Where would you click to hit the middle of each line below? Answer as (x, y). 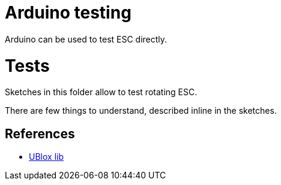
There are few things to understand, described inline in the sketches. (141, 111)
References (40, 134)
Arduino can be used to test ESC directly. (86, 39)
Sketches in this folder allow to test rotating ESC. (101, 92)
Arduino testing (68, 13)
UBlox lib (46, 157)
